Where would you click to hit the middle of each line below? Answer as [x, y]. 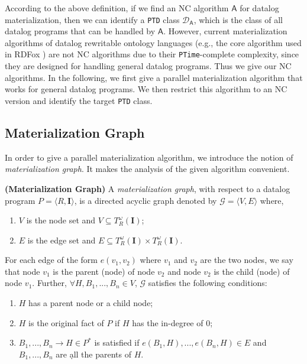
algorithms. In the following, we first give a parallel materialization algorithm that [154, 77]
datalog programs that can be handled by [80, 31]
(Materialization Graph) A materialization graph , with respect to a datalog [148, 188]
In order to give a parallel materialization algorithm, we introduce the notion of [149, 157]
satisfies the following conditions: [208, 283]
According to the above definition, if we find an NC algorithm [117, 8]
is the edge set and [62, 240]
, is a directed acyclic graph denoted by [146, 200]
